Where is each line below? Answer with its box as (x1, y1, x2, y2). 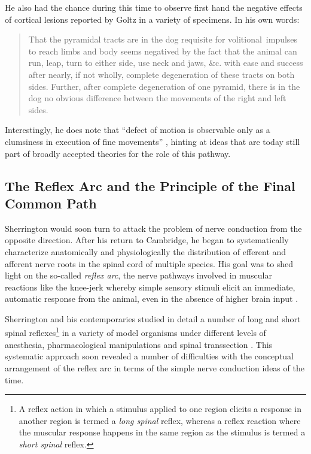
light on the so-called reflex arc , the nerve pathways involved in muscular (5, 269, 272, 282)
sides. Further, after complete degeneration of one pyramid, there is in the (28, 80, 300, 92)
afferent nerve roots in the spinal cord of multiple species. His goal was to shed (5, 257, 294, 270)
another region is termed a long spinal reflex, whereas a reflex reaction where (19, 414, 301, 426)
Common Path (5, 193, 97, 212)
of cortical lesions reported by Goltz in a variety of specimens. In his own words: (5, 13, 300, 25)
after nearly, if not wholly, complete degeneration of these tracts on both (28, 68, 295, 80)
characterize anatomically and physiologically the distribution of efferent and (5, 245, 286, 258)
